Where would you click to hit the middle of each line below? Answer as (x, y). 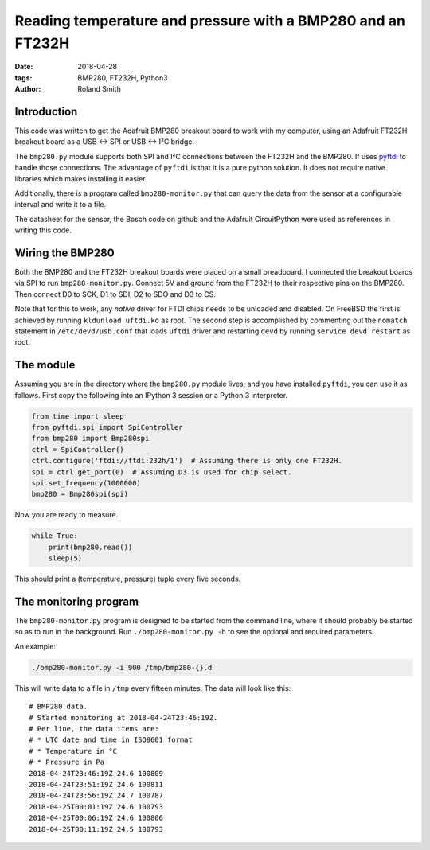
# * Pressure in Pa (67, 762)
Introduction (46, 111)
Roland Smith (99, 89)
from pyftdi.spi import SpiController (107, 427)
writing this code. (43, 230)
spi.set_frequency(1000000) (86, 483)
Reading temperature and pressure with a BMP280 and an (210, 21)
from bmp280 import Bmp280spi (90, 439)
